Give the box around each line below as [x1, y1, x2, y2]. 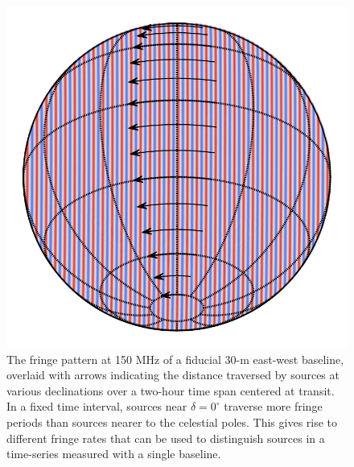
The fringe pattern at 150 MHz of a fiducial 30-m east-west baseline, [6, 350, 344, 367]
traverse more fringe [224, 398, 323, 415]
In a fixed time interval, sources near [6, 398, 187, 415]
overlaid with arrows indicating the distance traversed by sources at [6, 366, 340, 383]
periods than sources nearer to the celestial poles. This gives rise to [6, 413, 338, 430]
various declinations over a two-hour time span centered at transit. [6, 382, 335, 399]
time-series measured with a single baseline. [6, 445, 221, 462]
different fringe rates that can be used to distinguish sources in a [6, 429, 325, 446]
